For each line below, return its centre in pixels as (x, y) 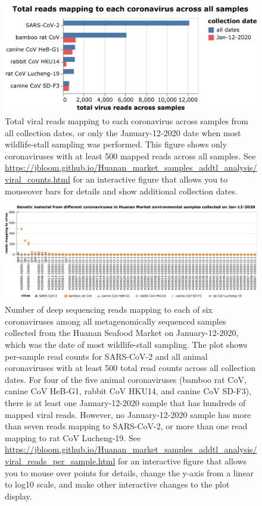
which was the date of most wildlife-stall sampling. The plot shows (126, 344)
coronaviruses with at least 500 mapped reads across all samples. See (130, 155)
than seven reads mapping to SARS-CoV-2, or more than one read (126, 426)
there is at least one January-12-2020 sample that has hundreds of (125, 402)
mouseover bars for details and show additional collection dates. (121, 191)
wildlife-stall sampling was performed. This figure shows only (116, 144)
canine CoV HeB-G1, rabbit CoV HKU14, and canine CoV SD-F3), (128, 391)
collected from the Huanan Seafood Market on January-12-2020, (122, 333)
